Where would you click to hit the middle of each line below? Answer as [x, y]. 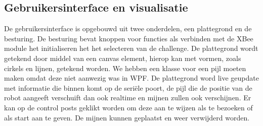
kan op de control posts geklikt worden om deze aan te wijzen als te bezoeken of [128, 107]
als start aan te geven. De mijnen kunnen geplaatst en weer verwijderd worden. [127, 117]
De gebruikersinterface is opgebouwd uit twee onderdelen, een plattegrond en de [128, 28]
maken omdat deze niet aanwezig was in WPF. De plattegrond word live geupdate [131, 78]
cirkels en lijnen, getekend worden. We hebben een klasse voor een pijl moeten [125, 68]
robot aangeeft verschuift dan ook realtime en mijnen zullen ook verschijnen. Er [128, 98]
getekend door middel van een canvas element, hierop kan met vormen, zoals [123, 58]
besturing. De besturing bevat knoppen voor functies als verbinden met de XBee [129, 38]
